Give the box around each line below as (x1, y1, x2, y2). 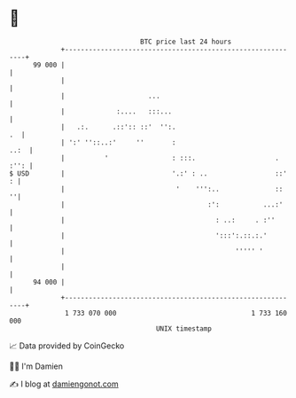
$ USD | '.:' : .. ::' (9, 168, 288, 178)
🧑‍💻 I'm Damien (9, 361, 64, 371)
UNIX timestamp (155, 324, 213, 333)
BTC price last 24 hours (140, 37, 232, 46)
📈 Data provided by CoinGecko (9, 340, 125, 351)
